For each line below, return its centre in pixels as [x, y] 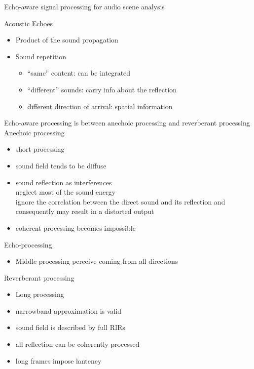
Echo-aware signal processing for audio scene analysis [84, 6]
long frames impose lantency [58, 360]
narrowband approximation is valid [68, 310]
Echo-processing [28, 244]
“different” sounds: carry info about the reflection [102, 89]
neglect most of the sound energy [66, 192]
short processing [40, 149]
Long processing [40, 294]
